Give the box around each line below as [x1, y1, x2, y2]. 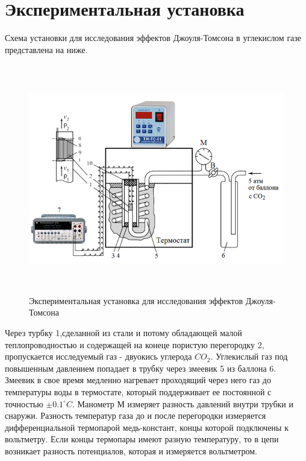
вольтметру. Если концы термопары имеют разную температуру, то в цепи [5, 433, 279, 445]
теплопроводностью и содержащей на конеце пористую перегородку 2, [5, 338, 264, 351]
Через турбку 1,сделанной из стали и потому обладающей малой [5, 326, 242, 339]
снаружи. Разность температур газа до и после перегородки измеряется [5, 409, 266, 422]
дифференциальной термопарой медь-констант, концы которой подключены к [5, 421, 289, 433]
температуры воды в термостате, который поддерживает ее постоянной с [5, 386, 272, 398]
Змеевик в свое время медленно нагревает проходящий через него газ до [5, 374, 271, 386]
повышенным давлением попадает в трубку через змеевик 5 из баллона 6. [5, 361, 276, 374]
